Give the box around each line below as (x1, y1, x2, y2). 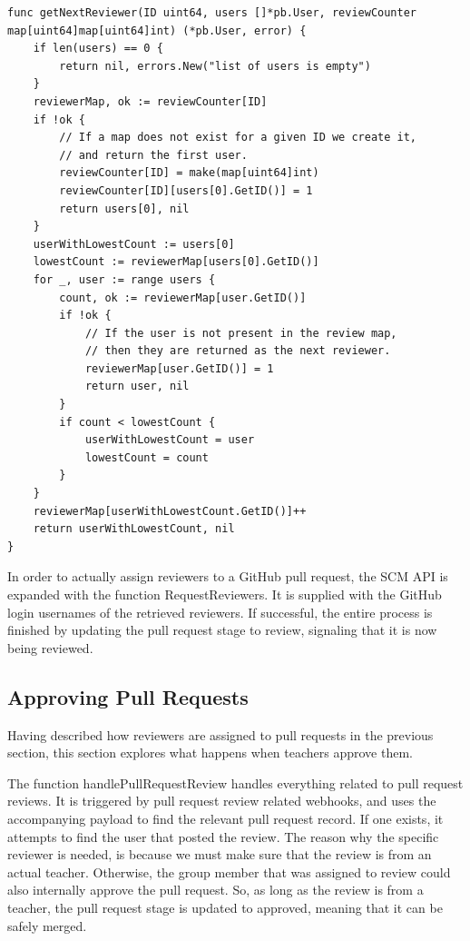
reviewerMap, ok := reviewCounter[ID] (33, 94, 268, 108)
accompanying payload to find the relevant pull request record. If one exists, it (7, 808, 444, 827)
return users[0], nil (59, 202, 190, 215)
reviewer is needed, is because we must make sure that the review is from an (7, 845, 432, 864)
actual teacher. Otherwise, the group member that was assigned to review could (7, 862, 451, 881)
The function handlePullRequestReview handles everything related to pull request (7, 773, 464, 792)
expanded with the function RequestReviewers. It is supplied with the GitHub (7, 585, 442, 603)
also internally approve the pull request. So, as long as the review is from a (7, 880, 424, 899)
